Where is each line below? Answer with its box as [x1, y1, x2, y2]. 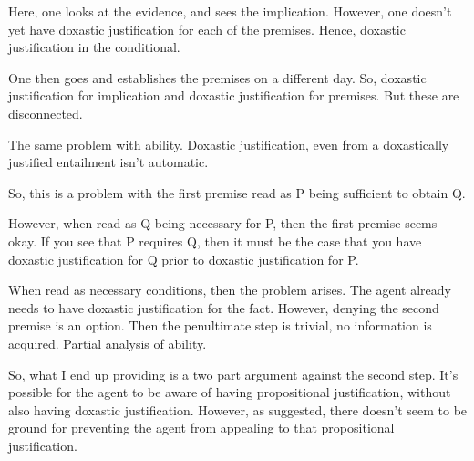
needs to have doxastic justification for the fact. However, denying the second [8, 298, 439, 317]
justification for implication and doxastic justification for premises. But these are [8, 86, 459, 105]
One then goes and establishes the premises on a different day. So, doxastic [8, 68, 427, 87]
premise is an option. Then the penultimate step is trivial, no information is [8, 316, 432, 335]
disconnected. [8, 103, 83, 122]
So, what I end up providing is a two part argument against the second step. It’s [8, 364, 459, 383]
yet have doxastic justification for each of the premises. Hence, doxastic [8, 19, 406, 38]
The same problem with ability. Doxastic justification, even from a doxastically [8, 134, 449, 153]
